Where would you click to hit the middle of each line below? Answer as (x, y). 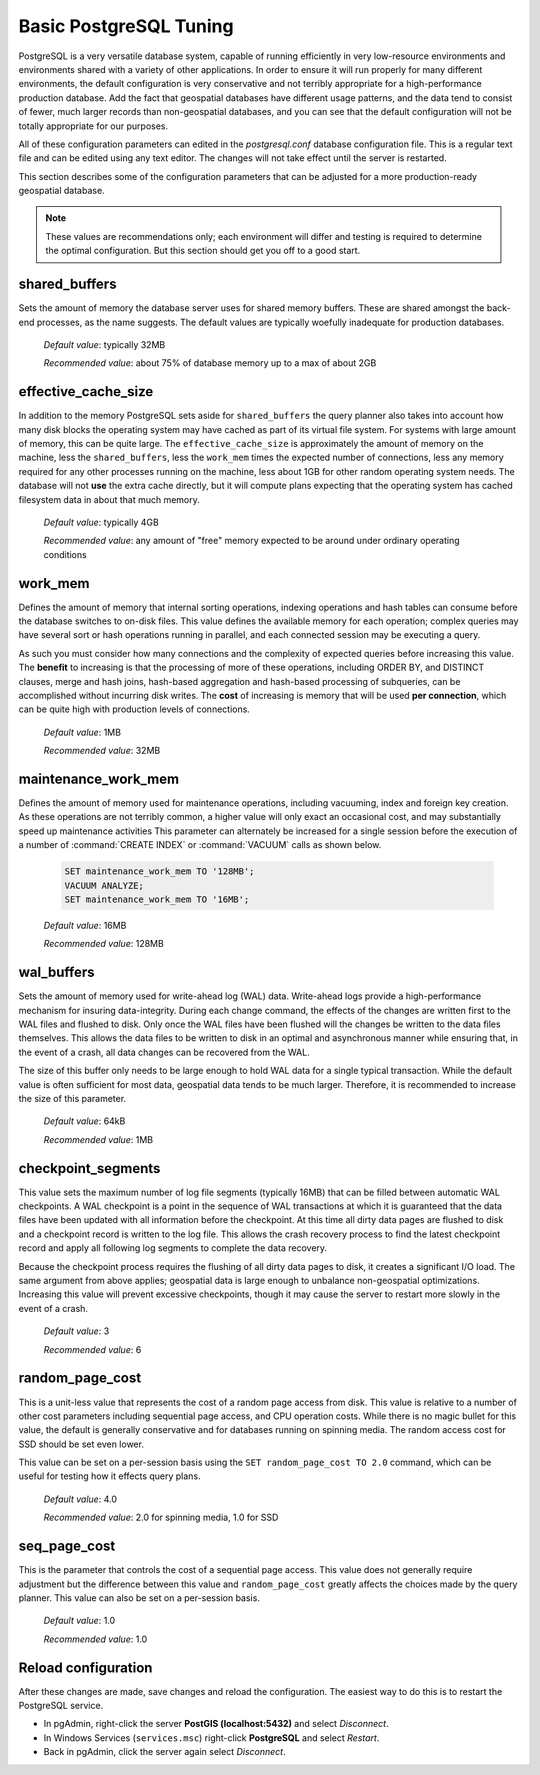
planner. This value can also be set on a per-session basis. (139, 1597)
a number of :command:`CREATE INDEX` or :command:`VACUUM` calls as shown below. (200, 845)
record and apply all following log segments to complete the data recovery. (173, 1248)
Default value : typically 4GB (101, 522)
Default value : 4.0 (80, 1499)
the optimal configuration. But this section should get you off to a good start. (203, 251)
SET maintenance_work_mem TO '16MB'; (157, 899)
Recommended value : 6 (92, 1349)
